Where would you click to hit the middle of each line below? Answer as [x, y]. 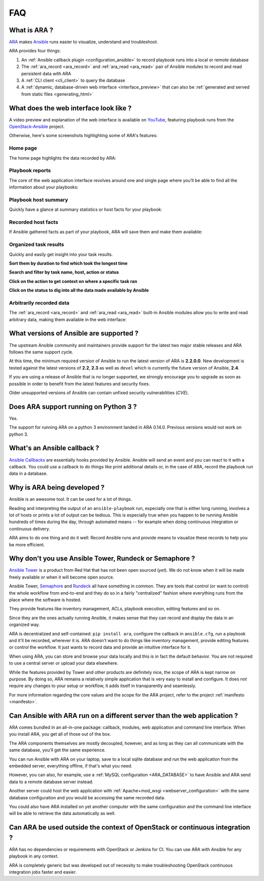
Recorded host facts [34, 222]
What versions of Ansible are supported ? [74, 334]
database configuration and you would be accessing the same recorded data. [87, 797]
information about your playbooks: [44, 187]
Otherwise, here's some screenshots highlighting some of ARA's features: [83, 136]
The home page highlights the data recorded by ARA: [63, 158]
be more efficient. [27, 545]
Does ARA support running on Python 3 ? [73, 406]
